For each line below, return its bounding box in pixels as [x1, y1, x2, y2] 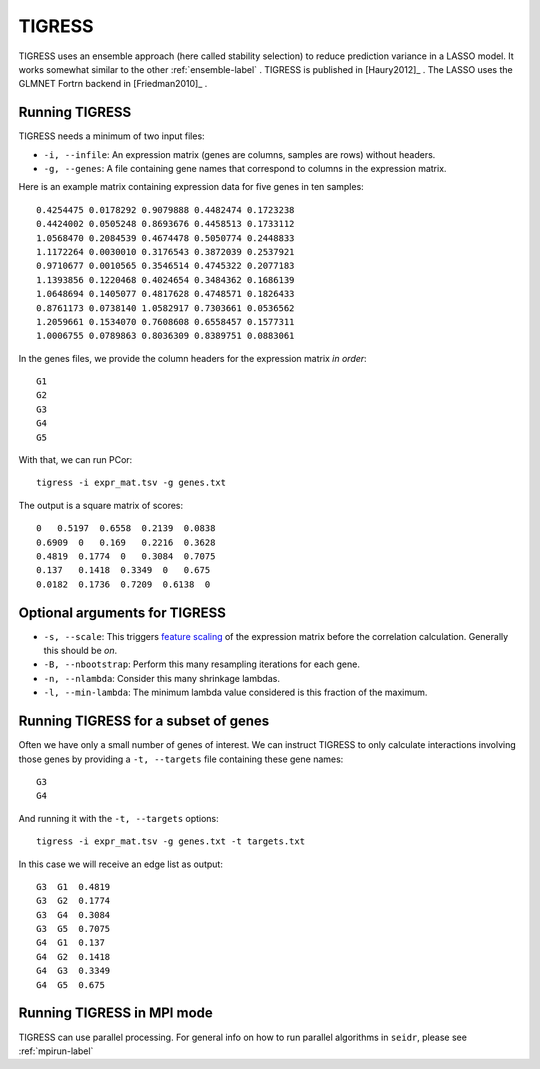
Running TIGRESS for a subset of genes [18, 713, 270, 730]
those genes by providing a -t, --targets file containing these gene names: [18, 753, 344, 765]
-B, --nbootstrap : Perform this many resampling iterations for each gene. [43, 658, 360, 670]
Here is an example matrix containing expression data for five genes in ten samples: [18, 181, 364, 193]
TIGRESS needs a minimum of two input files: [18, 130, 205, 142]
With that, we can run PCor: [18, 454, 133, 466]
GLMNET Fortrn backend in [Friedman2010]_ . [18, 78, 208, 90]
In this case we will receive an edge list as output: [18, 858, 224, 870]
